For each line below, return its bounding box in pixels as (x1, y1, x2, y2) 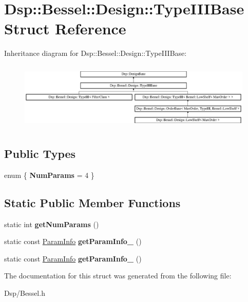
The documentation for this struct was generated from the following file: (4, 270, 232, 281)
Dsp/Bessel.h (4, 287, 45, 298)
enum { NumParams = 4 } (4, 169, 94, 180)
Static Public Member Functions (4, 194, 181, 210)
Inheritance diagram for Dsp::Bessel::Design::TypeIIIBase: (4, 48, 187, 58)
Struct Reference (4, 18, 126, 39)
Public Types (4, 145, 76, 161)
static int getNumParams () (4, 218, 99, 229)
